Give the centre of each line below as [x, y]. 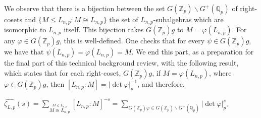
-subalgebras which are [188, 19]
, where [220, 73]
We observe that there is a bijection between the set [85, 8]
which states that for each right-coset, [63, 73]
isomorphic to [25, 29]
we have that [24, 52]
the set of [124, 19]
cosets [13, 19]
